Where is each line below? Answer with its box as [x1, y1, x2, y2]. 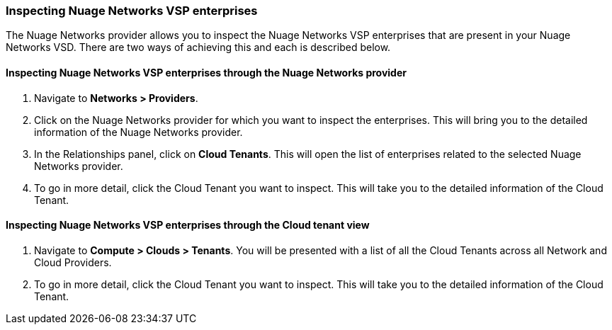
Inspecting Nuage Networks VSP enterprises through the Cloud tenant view [6, 219, 370, 232]
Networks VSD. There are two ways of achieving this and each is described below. [6, 41, 391, 54]
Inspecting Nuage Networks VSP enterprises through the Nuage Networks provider [6, 66, 407, 79]
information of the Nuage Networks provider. [34, 125, 243, 138]
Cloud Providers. [34, 256, 112, 268]
